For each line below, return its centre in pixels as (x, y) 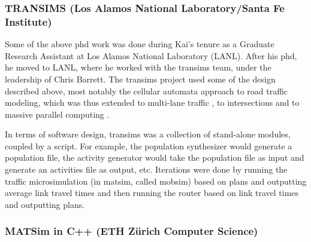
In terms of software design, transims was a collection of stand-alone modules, (148, 134)
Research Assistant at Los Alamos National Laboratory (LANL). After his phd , (151, 55)
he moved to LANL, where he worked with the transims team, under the (138, 67)
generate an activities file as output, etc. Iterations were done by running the (146, 169)
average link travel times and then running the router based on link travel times (152, 193)
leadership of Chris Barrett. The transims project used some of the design (140, 79)
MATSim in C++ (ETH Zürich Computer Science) (132, 231)
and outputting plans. (45, 204)
